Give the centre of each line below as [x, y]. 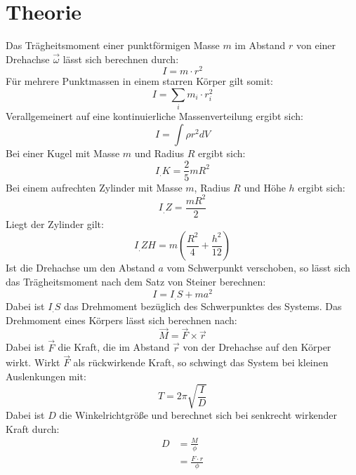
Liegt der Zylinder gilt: [55, 223]
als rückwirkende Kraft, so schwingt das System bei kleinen [201, 362]
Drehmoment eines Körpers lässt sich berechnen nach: [121, 320]
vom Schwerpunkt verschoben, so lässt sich [258, 268]
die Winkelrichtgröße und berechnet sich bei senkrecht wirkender [198, 415]
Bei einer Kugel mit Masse [63, 153]
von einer [316, 45]
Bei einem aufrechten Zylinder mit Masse [94, 187]
